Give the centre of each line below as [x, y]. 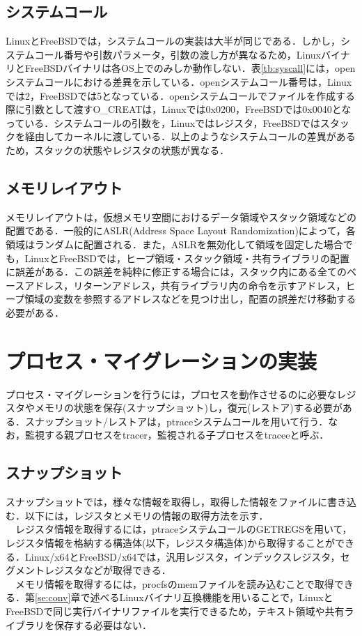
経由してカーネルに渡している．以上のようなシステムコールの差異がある [190, 136]
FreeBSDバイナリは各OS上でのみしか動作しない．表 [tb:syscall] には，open [190, 68]
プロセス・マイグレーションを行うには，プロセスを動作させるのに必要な [171, 394]
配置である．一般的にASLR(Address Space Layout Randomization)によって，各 [181, 230]
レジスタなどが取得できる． [108, 570]
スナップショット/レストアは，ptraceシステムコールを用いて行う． [176, 421]
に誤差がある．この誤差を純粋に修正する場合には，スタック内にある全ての [176, 272]
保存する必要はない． [103, 624]
